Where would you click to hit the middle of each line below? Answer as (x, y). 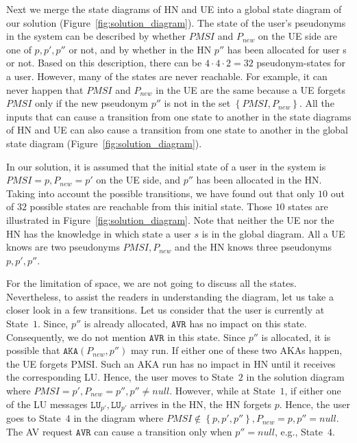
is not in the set (197, 103)
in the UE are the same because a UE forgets (251, 89)
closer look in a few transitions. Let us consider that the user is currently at (165, 310)
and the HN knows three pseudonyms (254, 247)
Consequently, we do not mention (76, 337)
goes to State (34, 418)
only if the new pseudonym (91, 103)
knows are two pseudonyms (63, 247)
